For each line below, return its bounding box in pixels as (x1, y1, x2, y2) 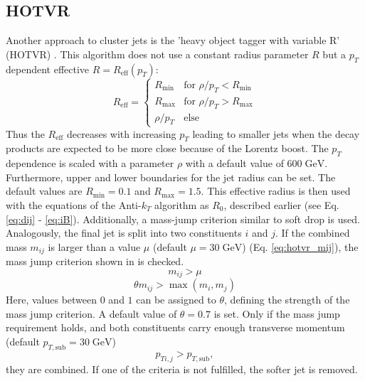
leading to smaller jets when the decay (192, 126, 360, 141)
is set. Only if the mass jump (213, 306, 340, 321)
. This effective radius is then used (201, 183, 351, 198)
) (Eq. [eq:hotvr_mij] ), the (242, 239, 359, 254)
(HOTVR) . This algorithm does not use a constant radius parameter (6, 46, 309, 61)
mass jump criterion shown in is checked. (6, 254, 184, 269)
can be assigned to (136, 292, 216, 307)
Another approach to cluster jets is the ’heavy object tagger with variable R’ (6, 33, 340, 48)
